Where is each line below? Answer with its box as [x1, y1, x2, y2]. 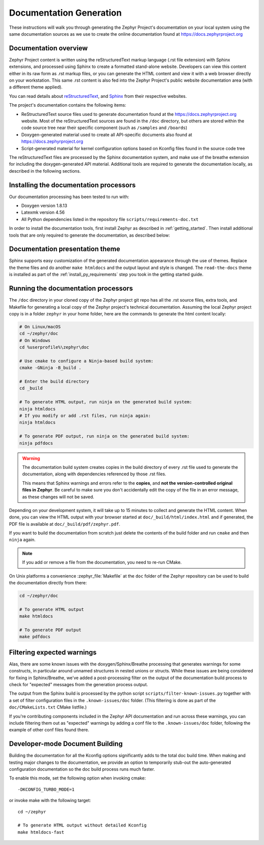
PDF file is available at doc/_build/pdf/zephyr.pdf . [9, 521, 121, 527]
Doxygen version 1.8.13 [21, 203, 67, 208]
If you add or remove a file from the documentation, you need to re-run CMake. [22, 559, 182, 565]
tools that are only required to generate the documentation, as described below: [9, 232, 171, 238]
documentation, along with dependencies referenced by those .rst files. [22, 471, 166, 477]
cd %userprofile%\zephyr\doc [19, 345, 89, 350]
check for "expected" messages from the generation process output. [9, 682, 149, 688]
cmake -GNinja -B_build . [19, 365, 82, 371]
